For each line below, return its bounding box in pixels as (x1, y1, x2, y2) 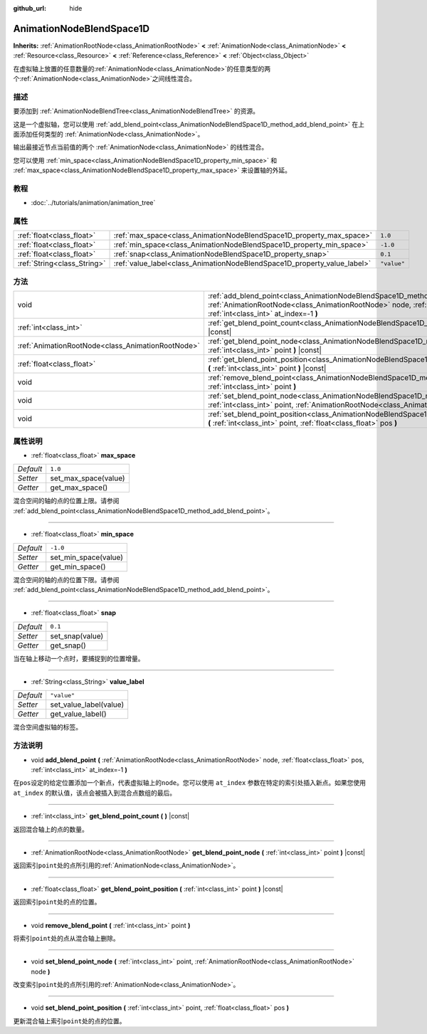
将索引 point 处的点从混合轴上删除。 (13, 934, 120, 942)
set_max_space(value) (50, 473, 125, 483)
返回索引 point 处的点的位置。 (13, 897, 101, 907)
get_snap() (50, 640, 87, 650)
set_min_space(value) (50, 552, 124, 562)
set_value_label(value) (50, 700, 125, 709)
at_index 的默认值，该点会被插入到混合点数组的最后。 (13, 788, 176, 797)
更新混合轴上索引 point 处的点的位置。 (13, 1016, 126, 1025)
